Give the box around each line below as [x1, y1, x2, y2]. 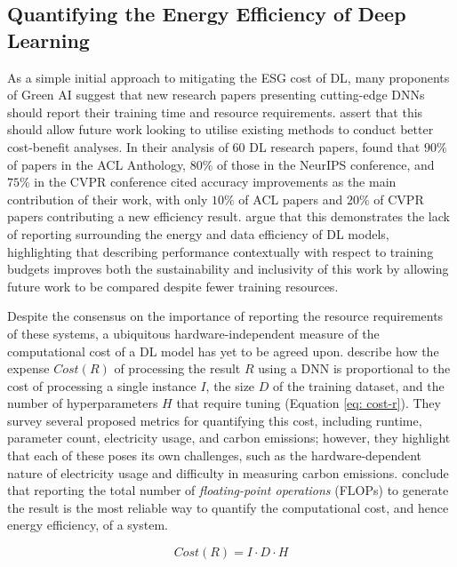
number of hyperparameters [7, 394, 158, 412]
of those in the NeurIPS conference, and [217, 155, 435, 173]
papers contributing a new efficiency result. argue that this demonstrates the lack [7, 207, 450, 226]
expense [7, 359, 50, 378]
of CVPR [373, 189, 424, 208]
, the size [205, 376, 255, 395]
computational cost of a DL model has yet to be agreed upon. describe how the [7, 341, 439, 360]
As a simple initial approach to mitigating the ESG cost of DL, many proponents [7, 68, 450, 86]
